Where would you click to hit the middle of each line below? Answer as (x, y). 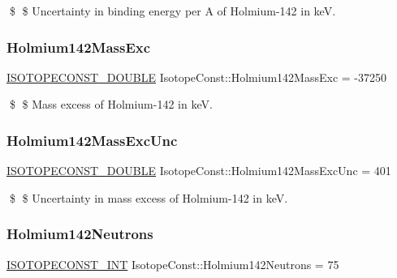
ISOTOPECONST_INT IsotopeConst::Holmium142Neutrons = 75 (173, 264)
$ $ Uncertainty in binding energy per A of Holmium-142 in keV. (173, 11)
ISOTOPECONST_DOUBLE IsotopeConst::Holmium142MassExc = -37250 (196, 77)
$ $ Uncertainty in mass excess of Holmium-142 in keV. (149, 197)
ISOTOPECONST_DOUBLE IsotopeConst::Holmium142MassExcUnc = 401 (199, 171)
